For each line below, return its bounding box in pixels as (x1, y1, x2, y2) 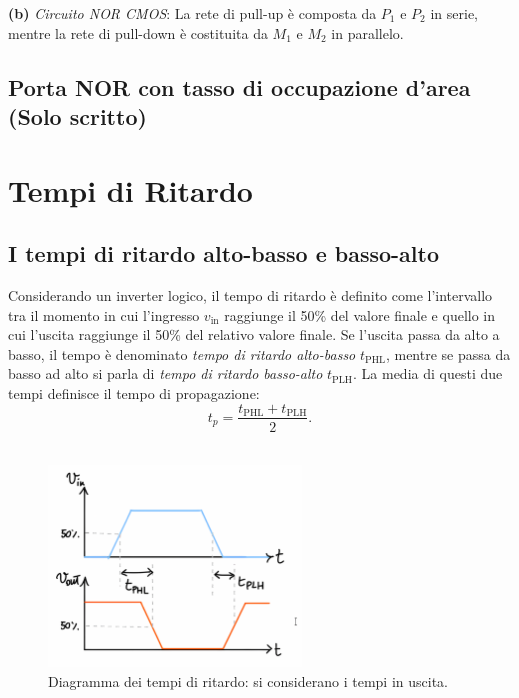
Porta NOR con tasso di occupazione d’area (8, 71, 471, 102)
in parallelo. (331, 22, 404, 43)
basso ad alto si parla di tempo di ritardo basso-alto (8, 363, 323, 384)
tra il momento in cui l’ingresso (8, 304, 200, 325)
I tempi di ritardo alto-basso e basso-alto (8, 238, 440, 269)
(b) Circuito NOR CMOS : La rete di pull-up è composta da (8, 3, 377, 23)
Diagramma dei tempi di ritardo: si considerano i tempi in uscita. (48, 670, 448, 691)
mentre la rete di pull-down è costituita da (8, 22, 268, 43)
